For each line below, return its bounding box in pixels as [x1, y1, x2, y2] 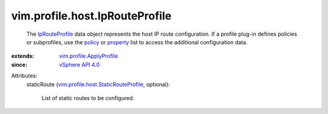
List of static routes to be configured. [41, 94, 135, 101]
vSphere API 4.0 [59, 61, 100, 68]
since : [11, 61, 27, 68]
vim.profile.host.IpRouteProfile [11, 9, 172, 22]
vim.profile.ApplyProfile [59, 52, 118, 60]
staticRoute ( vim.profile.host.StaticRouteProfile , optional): [26, 81, 170, 88]
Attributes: [11, 72, 38, 79]
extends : [11, 52, 35, 60]
